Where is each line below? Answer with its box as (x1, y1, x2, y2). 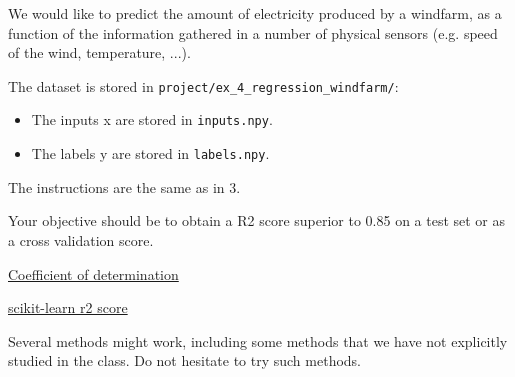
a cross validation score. (8, 229, 154, 250)
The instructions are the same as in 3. (8, 176, 241, 197)
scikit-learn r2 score (8, 297, 128, 318)
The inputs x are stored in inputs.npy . (31, 109, 273, 130)
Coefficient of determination (8, 263, 179, 284)
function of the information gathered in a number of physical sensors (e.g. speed (8, 22, 498, 43)
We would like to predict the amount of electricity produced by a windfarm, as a (8, 3, 502, 23)
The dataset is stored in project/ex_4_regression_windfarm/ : (8, 75, 399, 96)
